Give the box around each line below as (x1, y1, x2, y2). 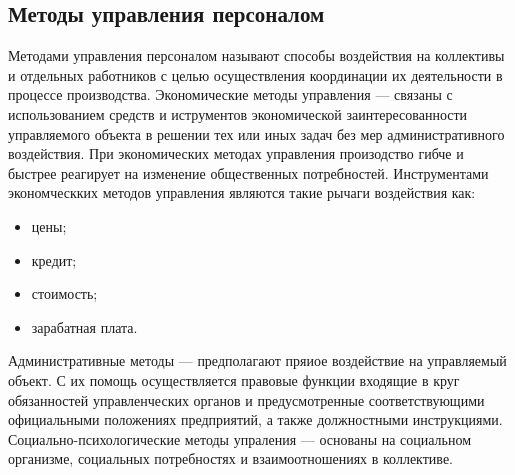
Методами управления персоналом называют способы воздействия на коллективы (8, 45, 505, 66)
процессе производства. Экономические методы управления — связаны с (8, 84, 453, 105)
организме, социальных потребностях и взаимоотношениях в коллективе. (8, 448, 453, 469)
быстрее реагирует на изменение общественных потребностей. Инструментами (8, 162, 489, 183)
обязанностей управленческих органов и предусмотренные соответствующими (8, 389, 485, 410)
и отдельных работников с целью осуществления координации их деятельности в (8, 64, 503, 85)
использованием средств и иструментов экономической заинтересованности (8, 103, 468, 124)
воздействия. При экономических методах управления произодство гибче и (8, 143, 464, 164)
